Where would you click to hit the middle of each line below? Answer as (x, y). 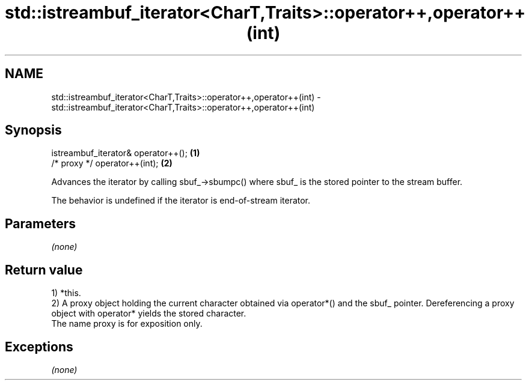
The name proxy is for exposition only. (127, 324)
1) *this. (66, 293)
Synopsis (33, 130)
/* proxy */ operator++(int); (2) (112, 163)
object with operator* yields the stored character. (149, 314)
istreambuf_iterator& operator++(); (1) (126, 153)
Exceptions (39, 347)
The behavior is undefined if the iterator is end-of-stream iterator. (181, 201)
